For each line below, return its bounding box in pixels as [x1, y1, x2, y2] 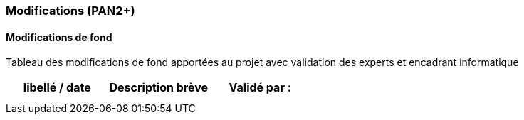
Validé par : [229, 80, 292, 95]
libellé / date [23, 80, 91, 95]
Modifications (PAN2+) [6, 4, 135, 18]
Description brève [109, 80, 209, 95]
